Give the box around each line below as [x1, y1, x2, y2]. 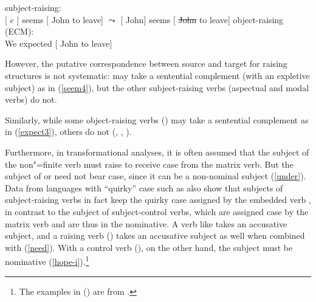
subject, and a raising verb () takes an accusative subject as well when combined [5, 229, 305, 242]
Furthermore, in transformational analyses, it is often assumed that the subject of [5, 145, 309, 158]
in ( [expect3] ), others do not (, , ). [5, 125, 132, 138]
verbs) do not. [5, 93, 57, 106]
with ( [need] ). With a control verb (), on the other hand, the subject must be [5, 241, 293, 253]
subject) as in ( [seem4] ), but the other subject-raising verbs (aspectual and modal [5, 81, 309, 94]
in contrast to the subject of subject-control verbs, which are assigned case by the [5, 205, 309, 218]
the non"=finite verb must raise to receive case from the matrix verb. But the [5, 157, 294, 170]
